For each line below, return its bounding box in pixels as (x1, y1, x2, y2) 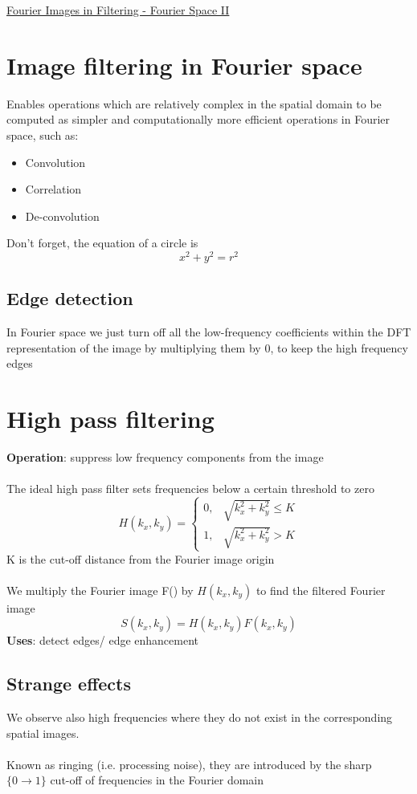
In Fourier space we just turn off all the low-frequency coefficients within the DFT (6, 324, 411, 340)
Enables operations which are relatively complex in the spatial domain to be (6, 95, 382, 112)
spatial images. (6, 724, 80, 741)
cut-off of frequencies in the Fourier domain (50, 772, 264, 788)
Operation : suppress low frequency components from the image (6, 449, 324, 466)
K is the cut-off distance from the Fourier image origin (6, 550, 275, 567)
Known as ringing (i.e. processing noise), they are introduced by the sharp (6, 755, 372, 772)
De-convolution (25, 207, 100, 224)
